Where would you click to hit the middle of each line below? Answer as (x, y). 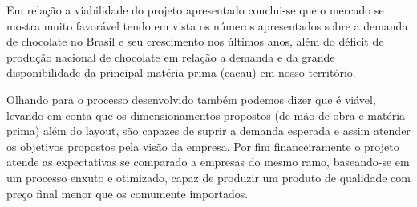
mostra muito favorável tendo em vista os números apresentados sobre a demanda (207, 25)
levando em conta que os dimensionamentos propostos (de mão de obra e (185, 115)
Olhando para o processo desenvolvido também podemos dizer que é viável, (191, 99)
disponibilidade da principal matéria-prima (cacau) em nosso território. (181, 72)
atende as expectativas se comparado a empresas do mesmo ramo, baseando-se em (208, 162)
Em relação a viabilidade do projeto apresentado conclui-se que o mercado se (195, 10)
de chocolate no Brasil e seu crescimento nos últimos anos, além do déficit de (195, 41)
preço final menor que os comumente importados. (128, 193)
